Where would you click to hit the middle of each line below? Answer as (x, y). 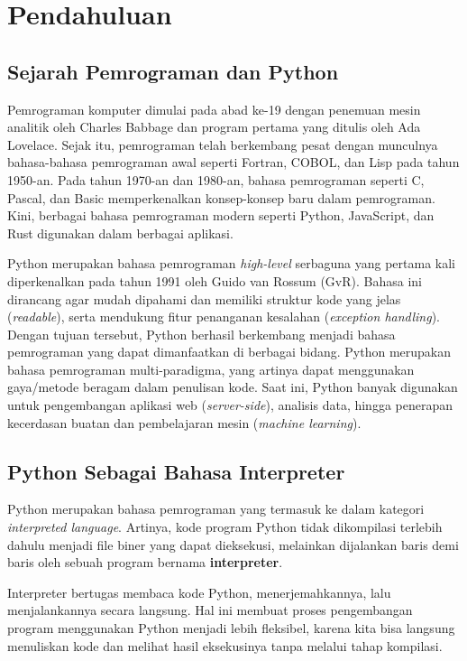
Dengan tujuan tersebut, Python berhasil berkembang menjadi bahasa (201, 334)
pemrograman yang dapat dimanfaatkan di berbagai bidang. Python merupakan (229, 352)
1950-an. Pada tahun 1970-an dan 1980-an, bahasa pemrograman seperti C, (216, 179)
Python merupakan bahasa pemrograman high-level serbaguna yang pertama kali (231, 263)
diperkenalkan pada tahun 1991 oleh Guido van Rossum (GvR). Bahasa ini (215, 280)
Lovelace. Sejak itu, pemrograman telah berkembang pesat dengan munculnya (223, 144)
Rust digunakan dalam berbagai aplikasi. (120, 233)
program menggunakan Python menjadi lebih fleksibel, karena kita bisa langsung (231, 628)
